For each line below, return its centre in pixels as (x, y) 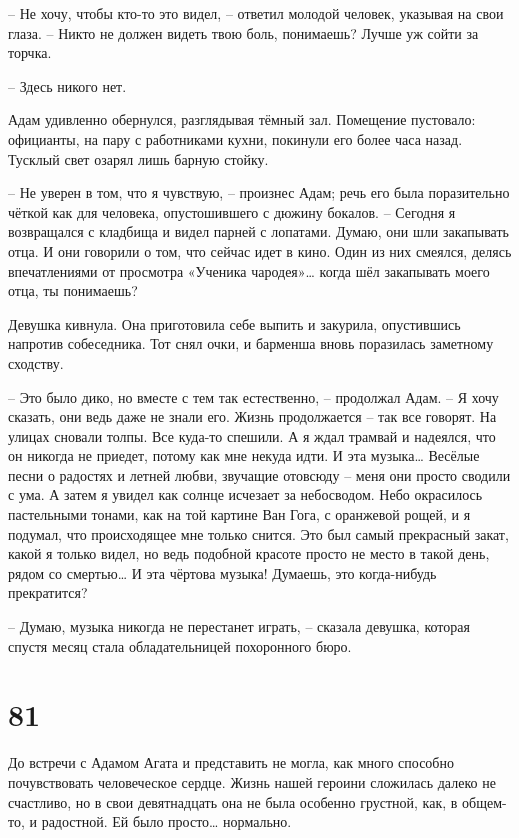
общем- (484, 801)
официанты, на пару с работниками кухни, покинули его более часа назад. (235, 138)
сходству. (36, 362)
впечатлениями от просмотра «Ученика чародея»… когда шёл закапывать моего (249, 270)
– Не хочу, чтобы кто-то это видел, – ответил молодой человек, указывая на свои (256, 13)
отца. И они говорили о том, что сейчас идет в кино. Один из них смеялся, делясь (260, 250)
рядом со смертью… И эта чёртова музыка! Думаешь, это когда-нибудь (222, 572)
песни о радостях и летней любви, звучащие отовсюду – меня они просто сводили (259, 474)
